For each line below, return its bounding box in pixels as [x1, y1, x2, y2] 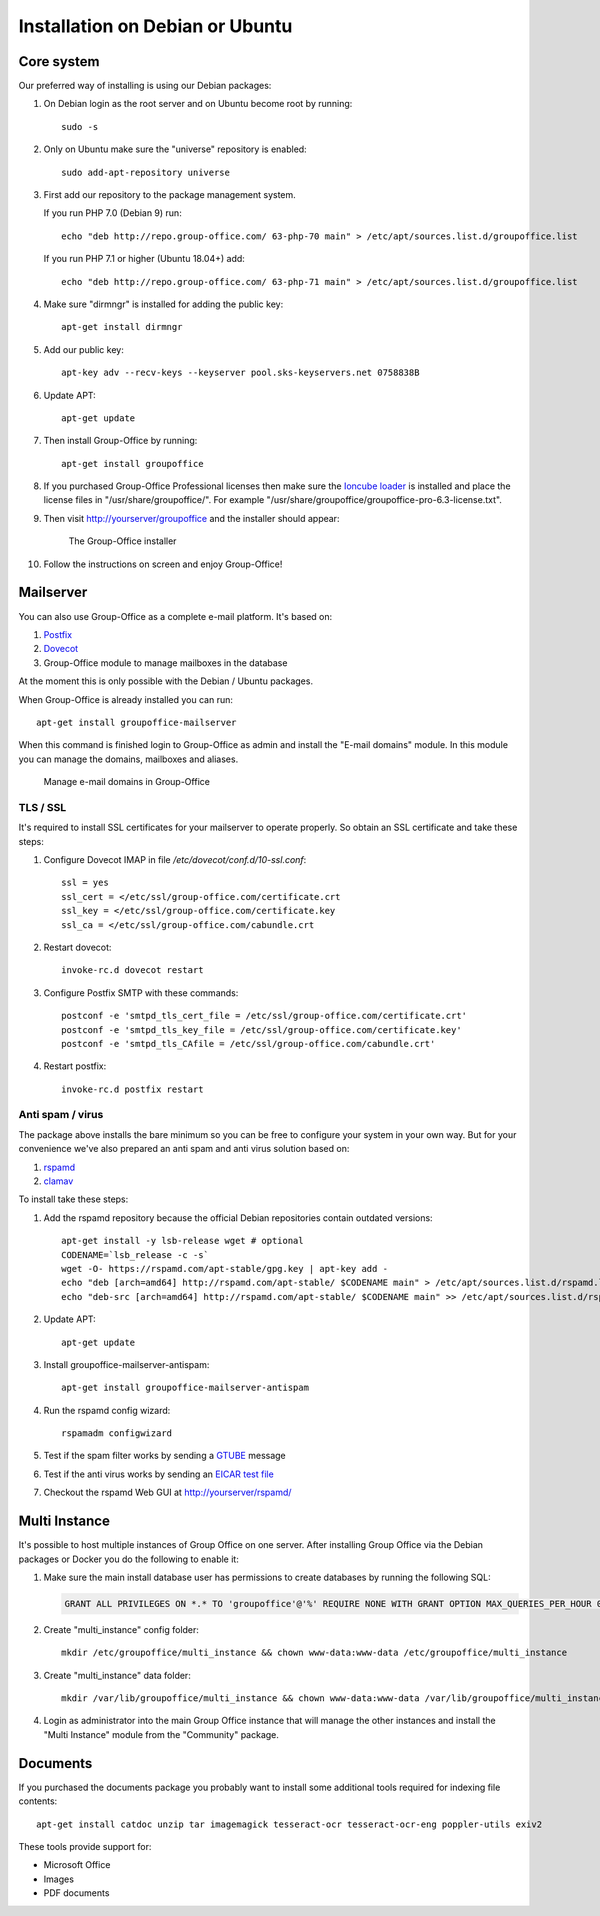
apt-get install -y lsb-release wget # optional [61, 1235, 304, 1247]
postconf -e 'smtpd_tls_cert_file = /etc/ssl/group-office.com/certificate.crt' [61, 1010, 468, 1022]
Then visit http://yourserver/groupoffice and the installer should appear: [43, 512, 340, 524]
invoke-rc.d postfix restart [61, 1083, 204, 1095]
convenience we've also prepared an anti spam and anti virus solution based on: [18, 1143, 350, 1155]
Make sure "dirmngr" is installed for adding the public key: [43, 298, 284, 310]
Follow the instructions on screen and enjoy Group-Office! [43, 558, 283, 570]
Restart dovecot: [43, 941, 112, 953]
